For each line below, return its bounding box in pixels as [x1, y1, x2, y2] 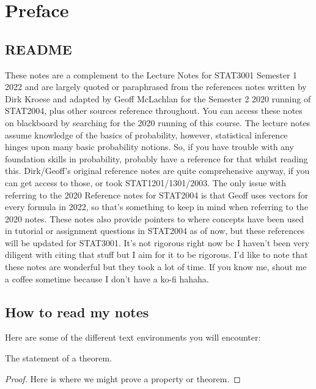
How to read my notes [5, 302, 149, 321]
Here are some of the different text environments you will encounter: [5, 331, 261, 344]
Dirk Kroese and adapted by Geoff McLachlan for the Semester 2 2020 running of [5, 92, 311, 105]
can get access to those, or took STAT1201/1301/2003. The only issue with [5, 176, 287, 189]
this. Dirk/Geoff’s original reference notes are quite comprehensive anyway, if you [5, 164, 310, 177]
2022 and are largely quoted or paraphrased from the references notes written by [5, 80, 307, 93]
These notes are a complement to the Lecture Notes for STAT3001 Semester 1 [5, 68, 298, 81]
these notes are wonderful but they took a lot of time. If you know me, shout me [5, 260, 307, 273]
